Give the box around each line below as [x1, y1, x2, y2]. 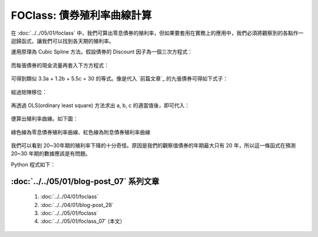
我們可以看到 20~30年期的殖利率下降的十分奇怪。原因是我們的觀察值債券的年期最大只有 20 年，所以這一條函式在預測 [11, 142, 296, 149]
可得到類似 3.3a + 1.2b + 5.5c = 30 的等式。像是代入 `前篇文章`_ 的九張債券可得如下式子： [11, 75, 228, 82]
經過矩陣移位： [11, 88, 47, 95]
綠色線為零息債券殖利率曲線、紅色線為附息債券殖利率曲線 [11, 128, 150, 135]
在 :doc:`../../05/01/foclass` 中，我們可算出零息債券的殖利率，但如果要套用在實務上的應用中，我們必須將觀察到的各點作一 [11, 29, 304, 36]
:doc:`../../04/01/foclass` [40, 193, 99, 200]
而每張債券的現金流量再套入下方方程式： [11, 62, 109, 69]
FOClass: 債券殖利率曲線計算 [11, 9, 152, 22]
